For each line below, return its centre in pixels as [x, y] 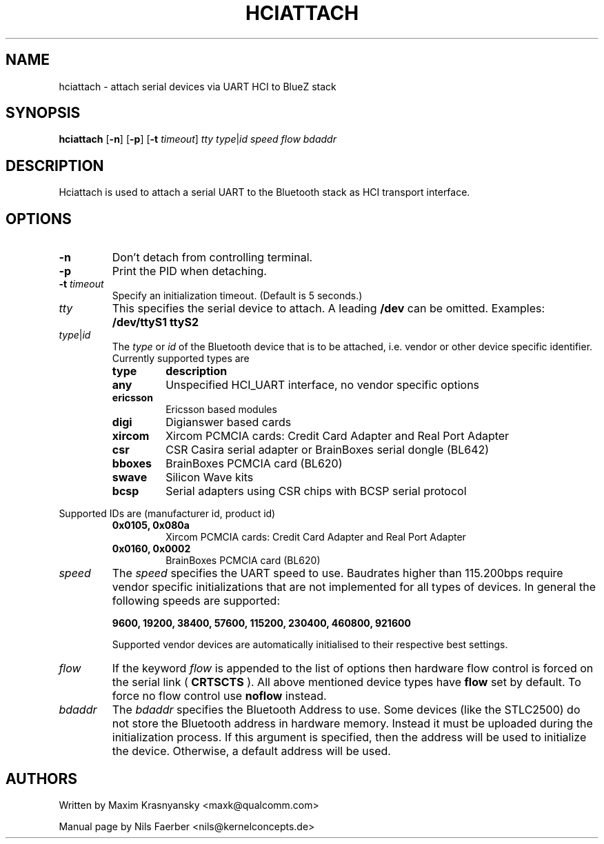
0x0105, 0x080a [151, 525]
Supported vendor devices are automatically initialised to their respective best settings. [310, 645]
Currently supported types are [181, 359]
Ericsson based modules [221, 410]
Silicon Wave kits [210, 478]
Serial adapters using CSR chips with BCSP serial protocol [316, 491]
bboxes [132, 464]
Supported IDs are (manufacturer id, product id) [167, 514]
